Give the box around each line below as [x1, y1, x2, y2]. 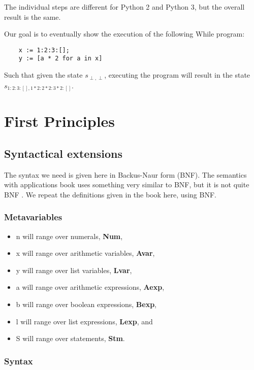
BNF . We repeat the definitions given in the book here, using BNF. [4, 189, 216, 199]
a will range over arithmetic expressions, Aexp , [16, 282, 165, 292]
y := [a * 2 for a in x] [18, 55, 103, 62]
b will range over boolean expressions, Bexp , [16, 299, 156, 310]
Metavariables [4, 211, 62, 223]
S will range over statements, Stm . [16, 333, 125, 344]
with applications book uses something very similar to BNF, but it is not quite [4, 179, 249, 190]
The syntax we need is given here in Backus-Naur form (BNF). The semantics [4, 169, 247, 180]
